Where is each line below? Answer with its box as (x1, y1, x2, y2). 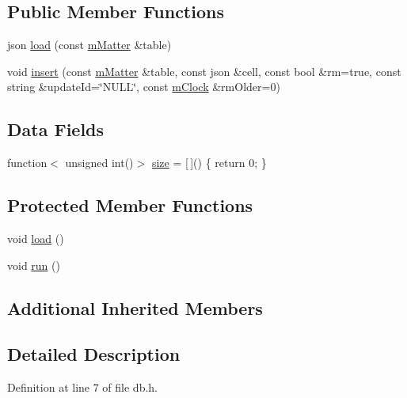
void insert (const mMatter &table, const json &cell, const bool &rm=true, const (7, 63, 401, 79)
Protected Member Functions (7, 193, 253, 218)
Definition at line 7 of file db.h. (7, 379, 158, 396)
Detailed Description (7, 342, 181, 366)
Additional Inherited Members (7, 295, 263, 320)
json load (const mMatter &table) (7, 36, 172, 53)
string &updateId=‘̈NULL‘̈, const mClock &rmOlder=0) (7, 78, 280, 95)
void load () (7, 229, 64, 246)
